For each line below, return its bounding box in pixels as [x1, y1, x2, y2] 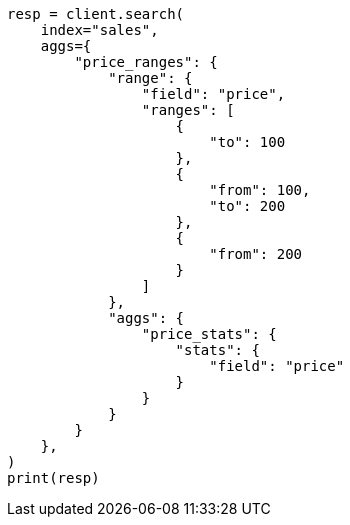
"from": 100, [209, 182, 311, 198]
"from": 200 [209, 246, 303, 262]
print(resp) [7, 470, 100, 486]
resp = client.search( [7, 6, 185, 22]
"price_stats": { [141, 326, 277, 342]
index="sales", [40, 22, 159, 38]
